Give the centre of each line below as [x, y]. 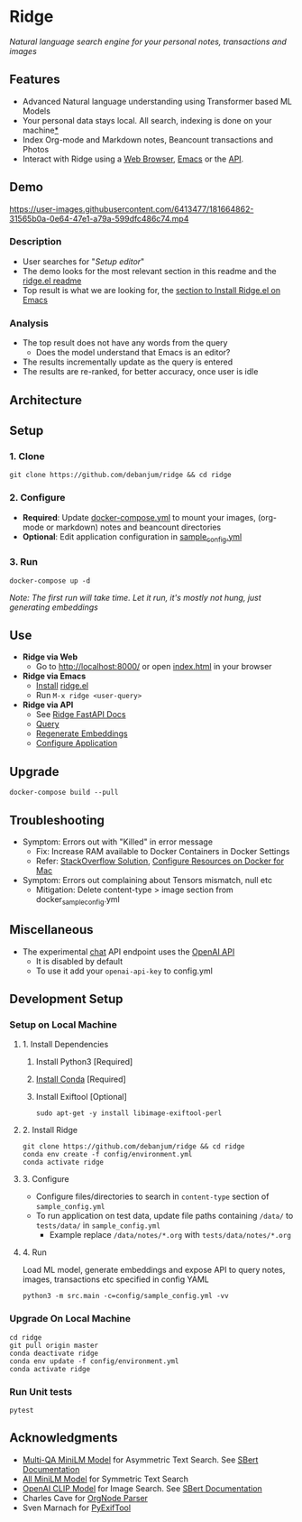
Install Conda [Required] [81, 1079]
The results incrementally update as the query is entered [127, 362]
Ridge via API [48, 705]
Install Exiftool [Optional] [82, 1097]
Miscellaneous [51, 930]
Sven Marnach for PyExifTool [77, 1508]
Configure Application [77, 743]
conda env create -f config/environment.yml [107, 1155]
